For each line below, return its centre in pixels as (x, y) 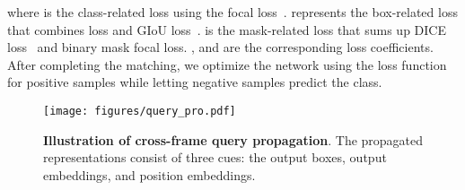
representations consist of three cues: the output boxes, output (215, 157)
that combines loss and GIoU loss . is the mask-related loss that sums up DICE (227, 29)
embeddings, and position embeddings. (149, 174)
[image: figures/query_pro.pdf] (140, 111)
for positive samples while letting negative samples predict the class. (195, 82)
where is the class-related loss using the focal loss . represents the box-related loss (232, 12)
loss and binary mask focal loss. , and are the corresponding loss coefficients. (220, 47)
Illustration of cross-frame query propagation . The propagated (233, 139)
